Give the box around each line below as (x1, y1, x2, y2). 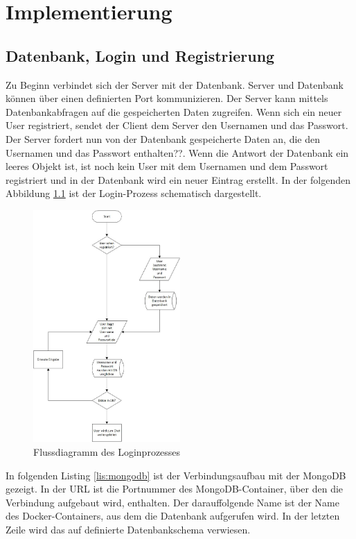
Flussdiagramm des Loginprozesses (33, 445, 181, 459)
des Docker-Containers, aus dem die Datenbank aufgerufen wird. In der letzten (6, 508, 340, 523)
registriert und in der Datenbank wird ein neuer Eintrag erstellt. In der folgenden (6, 172, 350, 187)
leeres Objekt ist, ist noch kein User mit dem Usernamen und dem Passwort (6, 159, 328, 173)
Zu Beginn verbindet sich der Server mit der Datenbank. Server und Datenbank (6, 77, 344, 92)
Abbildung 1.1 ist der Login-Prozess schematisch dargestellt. (6, 186, 262, 200)
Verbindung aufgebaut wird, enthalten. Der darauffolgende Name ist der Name (6, 495, 339, 509)
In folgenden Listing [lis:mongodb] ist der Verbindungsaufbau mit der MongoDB (6, 468, 346, 482)
